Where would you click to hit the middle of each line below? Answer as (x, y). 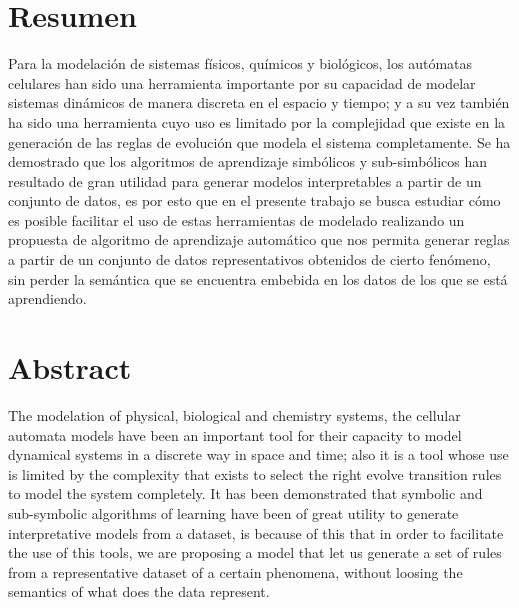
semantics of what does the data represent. (139, 591)
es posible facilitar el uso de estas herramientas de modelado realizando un (236, 219)
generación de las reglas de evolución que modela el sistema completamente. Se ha (259, 141)
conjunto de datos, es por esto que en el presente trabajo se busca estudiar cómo (254, 200)
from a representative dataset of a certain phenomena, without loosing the (235, 571)
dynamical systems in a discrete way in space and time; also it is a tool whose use (258, 454)
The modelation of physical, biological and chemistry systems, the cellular (234, 414)
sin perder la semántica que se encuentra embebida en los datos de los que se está (258, 278)
